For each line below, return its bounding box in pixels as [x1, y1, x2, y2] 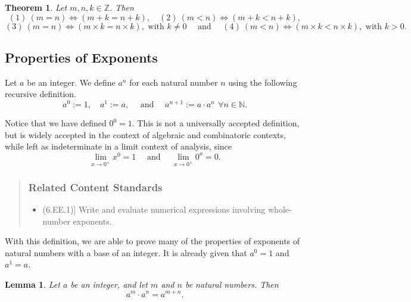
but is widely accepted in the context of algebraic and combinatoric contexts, [5, 128, 286, 141]
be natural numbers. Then [185, 278, 279, 290]
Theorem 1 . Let [5, 1, 67, 13]
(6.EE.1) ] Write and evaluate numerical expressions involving [42, 203, 266, 215]
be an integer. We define [27, 76, 116, 88]
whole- [267, 203, 292, 215]
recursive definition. [5, 88, 76, 100]
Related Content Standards [28, 179, 163, 194]
